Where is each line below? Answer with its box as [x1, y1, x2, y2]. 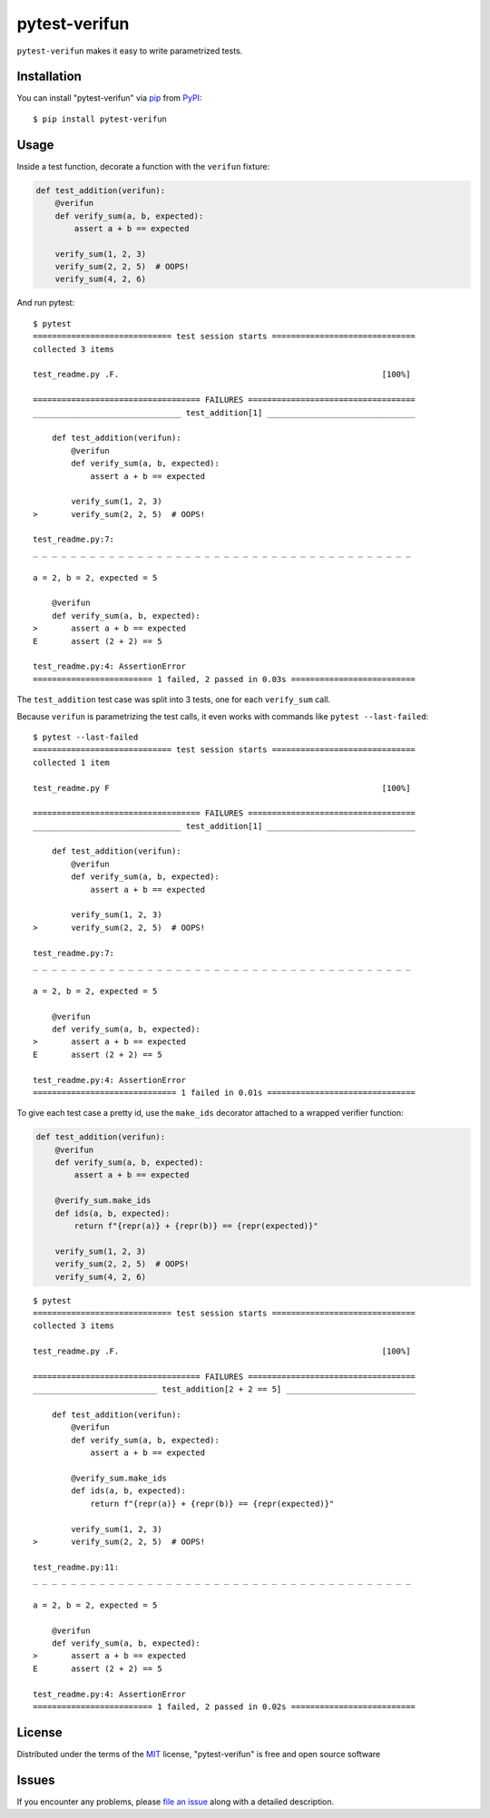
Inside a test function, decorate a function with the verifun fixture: [16, 161, 270, 171]
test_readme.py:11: [33, 1561, 120, 1572]
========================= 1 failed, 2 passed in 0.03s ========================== [33, 674, 416, 684]
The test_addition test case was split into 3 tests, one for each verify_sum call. [16, 694, 331, 705]
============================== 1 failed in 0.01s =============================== [33, 1087, 416, 1098]
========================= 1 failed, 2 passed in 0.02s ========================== [33, 1702, 416, 1712]
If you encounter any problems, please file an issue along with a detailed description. [16, 1796, 335, 1807]
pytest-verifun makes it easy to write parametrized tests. [16, 45, 243, 56]
